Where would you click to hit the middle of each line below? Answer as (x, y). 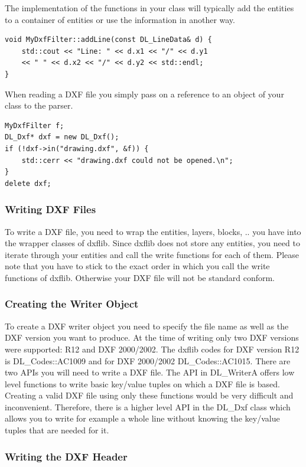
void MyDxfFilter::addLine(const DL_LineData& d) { (108, 40)
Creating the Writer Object (72, 304)
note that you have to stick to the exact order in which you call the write (137, 266)
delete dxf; (28, 183)
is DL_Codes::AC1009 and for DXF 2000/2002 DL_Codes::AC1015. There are (148, 360)
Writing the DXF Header (66, 456)
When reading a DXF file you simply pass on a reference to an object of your (144, 94)
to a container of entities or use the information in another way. (120, 19)
